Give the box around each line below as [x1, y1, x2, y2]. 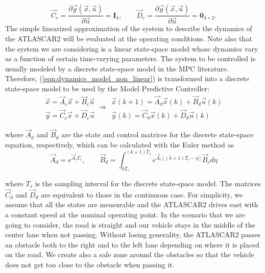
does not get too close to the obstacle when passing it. [5, 259, 175, 269]
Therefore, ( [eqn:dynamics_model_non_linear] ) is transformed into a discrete [5, 73, 249, 84]
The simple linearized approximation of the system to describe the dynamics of [5, 23, 252, 34]
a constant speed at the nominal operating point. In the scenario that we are [5, 209, 245, 220]
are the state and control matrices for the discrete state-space [61, 129, 254, 140]
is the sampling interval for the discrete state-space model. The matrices [35, 178, 261, 189]
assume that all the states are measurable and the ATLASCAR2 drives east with [5, 199, 258, 210]
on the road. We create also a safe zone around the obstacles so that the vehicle [5, 249, 254, 260]
